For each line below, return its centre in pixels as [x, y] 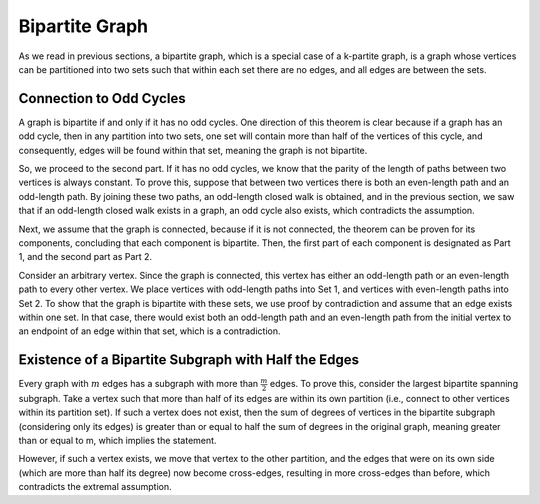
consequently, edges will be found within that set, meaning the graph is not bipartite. [193, 150]
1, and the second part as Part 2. [85, 257]
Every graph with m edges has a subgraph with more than [138, 384]
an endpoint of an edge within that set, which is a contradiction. [149, 331]
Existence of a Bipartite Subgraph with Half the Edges [189, 360]
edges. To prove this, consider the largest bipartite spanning [394, 384]
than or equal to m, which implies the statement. [117, 441]
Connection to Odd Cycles [102, 98]
